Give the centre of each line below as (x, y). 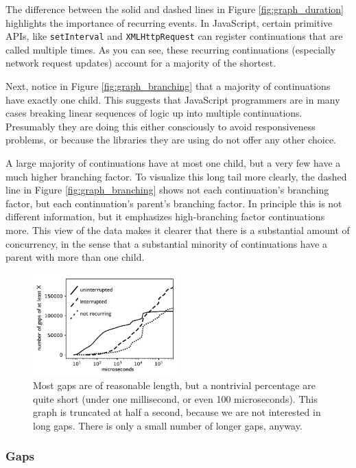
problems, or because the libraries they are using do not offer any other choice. (171, 140)
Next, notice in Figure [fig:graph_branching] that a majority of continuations (168, 86)
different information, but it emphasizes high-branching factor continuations (165, 217)
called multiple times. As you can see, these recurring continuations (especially (171, 49)
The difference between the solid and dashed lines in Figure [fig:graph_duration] (175, 9)
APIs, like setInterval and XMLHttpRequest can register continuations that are (174, 36)
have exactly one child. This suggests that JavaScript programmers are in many (173, 99)
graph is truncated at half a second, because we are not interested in (177, 412)
